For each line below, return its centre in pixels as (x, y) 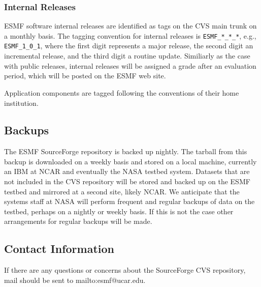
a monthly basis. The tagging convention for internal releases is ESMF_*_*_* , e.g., (130, 35)
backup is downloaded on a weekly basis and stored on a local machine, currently (130, 161)
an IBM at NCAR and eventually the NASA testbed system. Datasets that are (127, 171)
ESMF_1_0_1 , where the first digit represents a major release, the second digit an (129, 46)
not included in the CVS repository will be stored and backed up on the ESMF (127, 181)
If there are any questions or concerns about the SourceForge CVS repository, (125, 270)
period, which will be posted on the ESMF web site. (85, 76)
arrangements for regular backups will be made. (78, 221)
